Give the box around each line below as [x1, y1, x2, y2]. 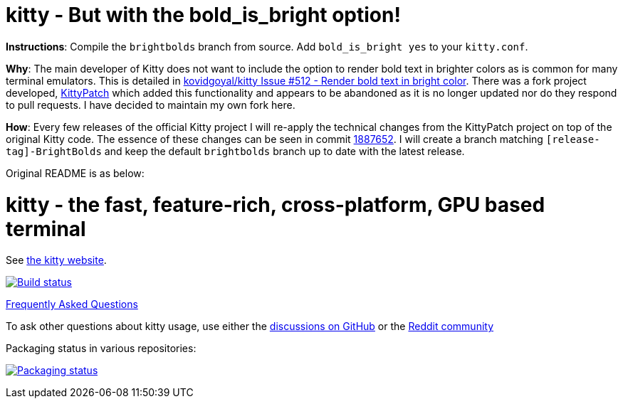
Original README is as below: [6, 166, 145, 179]
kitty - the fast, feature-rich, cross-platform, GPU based [6, 192, 545, 217]
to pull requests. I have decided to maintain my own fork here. [6, 98, 295, 111]
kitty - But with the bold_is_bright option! [6, 3, 401, 27]
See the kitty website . [6, 254, 107, 267]
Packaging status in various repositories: [6, 342, 197, 355]
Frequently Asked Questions [6, 298, 138, 311]
